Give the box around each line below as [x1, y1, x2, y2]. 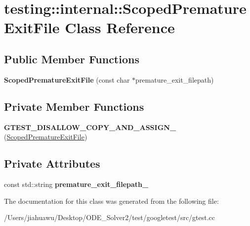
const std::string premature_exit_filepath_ [4, 179, 149, 189]
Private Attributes [4, 156, 100, 171]
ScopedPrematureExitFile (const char [4, 74, 130, 85]
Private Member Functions [4, 98, 144, 114]
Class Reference [65, 17, 175, 38]
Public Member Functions [4, 51, 139, 66]
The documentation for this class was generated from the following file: [4, 195, 219, 206]
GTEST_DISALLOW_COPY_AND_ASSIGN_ [4, 122, 176, 132]
